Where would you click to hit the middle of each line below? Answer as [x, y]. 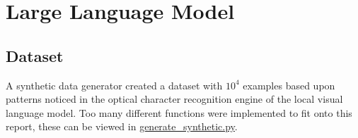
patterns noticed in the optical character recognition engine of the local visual [174, 99]
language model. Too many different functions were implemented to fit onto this [179, 112]
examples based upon [289, 85]
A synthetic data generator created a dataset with [114, 85]
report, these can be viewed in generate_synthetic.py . [122, 126]
